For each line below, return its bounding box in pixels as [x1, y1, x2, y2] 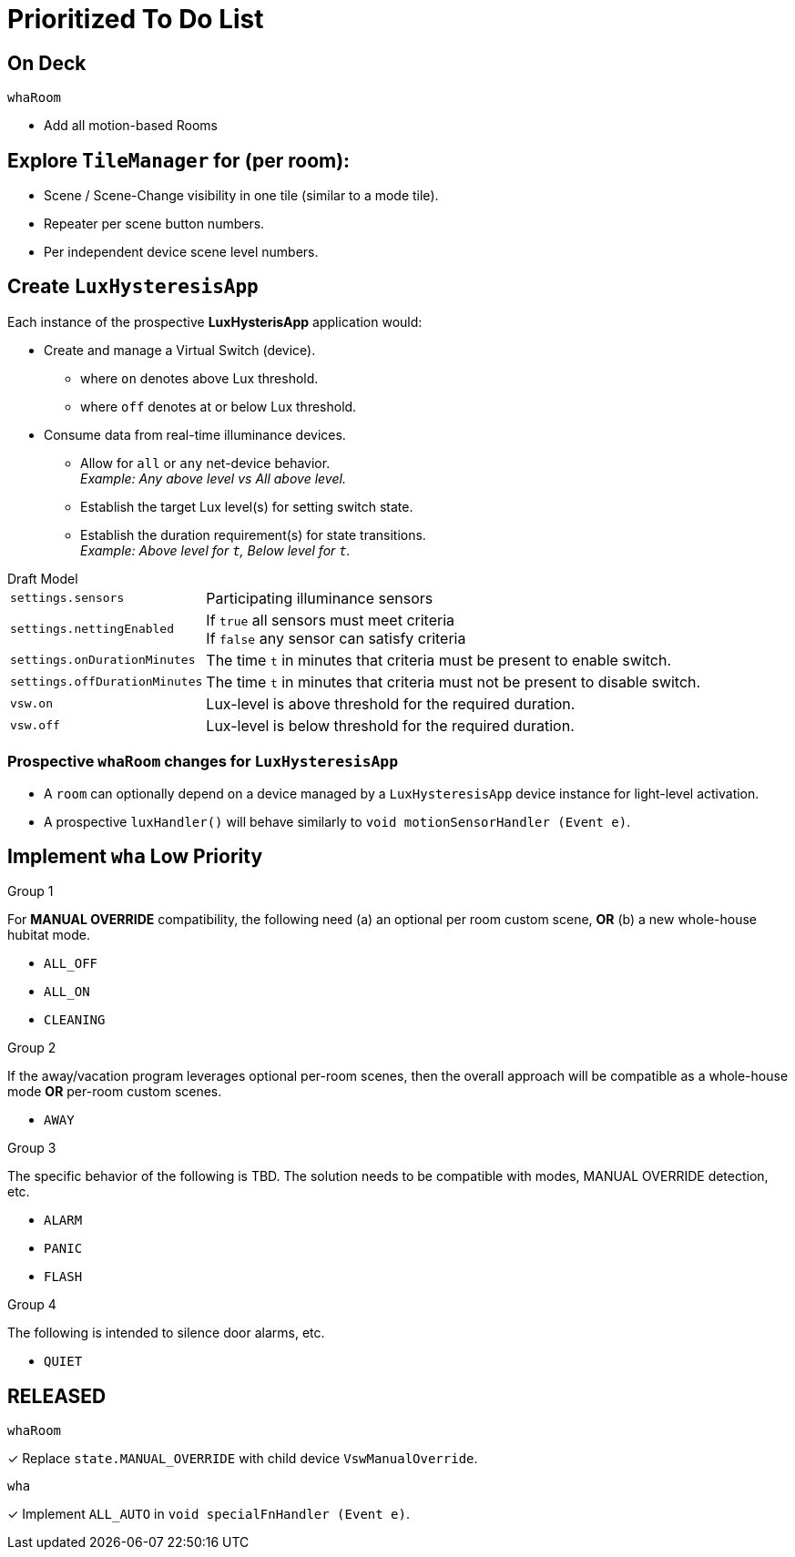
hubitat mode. [7, 927, 90, 943]
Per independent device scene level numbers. [44, 244, 319, 260]
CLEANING [44, 1013, 106, 1028]
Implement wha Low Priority [7, 845, 263, 869]
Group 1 [7, 883, 54, 900]
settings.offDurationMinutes [10, 675, 203, 689]
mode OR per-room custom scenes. [7, 1084, 222, 1100]
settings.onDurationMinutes [10, 653, 196, 667]
